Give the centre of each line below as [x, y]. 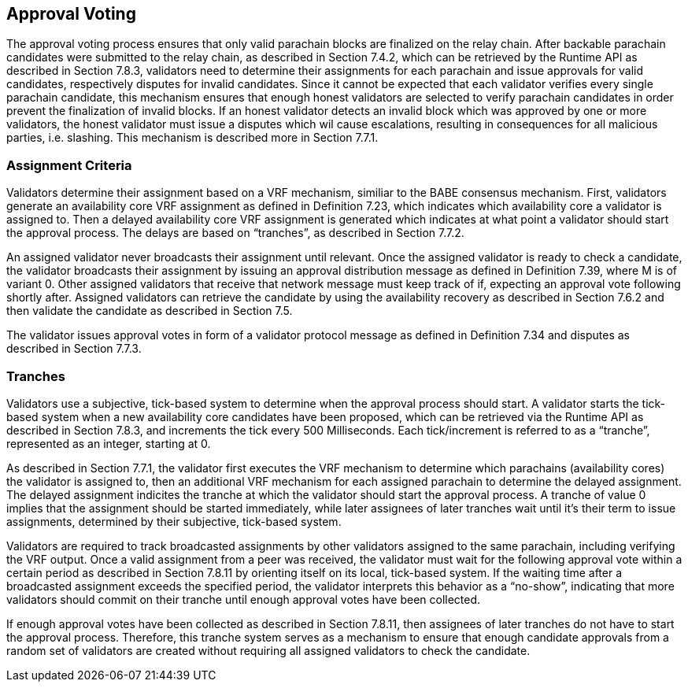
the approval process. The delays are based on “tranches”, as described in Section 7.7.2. [235, 233]
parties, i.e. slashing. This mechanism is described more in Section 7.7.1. [192, 138]
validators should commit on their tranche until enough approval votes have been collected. [244, 599]
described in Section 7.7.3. [74, 349]
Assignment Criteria [69, 165]
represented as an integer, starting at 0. [109, 443]
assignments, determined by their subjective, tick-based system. [174, 521]
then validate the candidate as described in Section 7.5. [150, 311]
